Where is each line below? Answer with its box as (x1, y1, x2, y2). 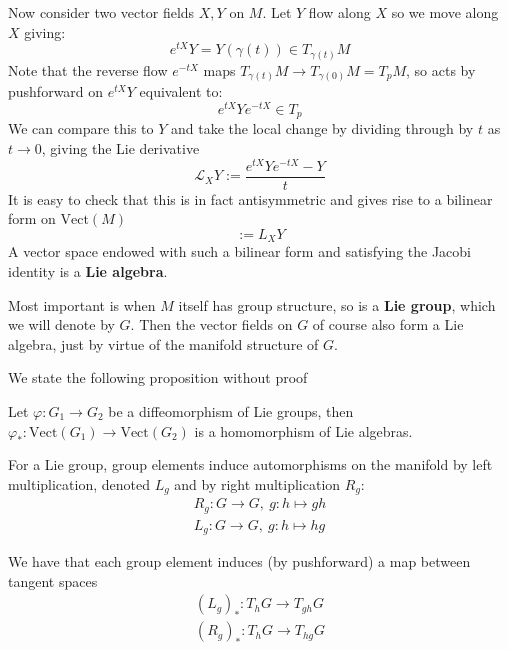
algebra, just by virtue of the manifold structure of (8, 333, 319, 354)
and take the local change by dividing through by (171, 118, 474, 139)
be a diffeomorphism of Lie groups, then (108, 400, 354, 421)
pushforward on (8, 81, 104, 102)
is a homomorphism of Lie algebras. (194, 420, 413, 441)
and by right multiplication (174, 473, 341, 494)
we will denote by (8, 314, 115, 335)
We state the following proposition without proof (8, 367, 308, 388)
